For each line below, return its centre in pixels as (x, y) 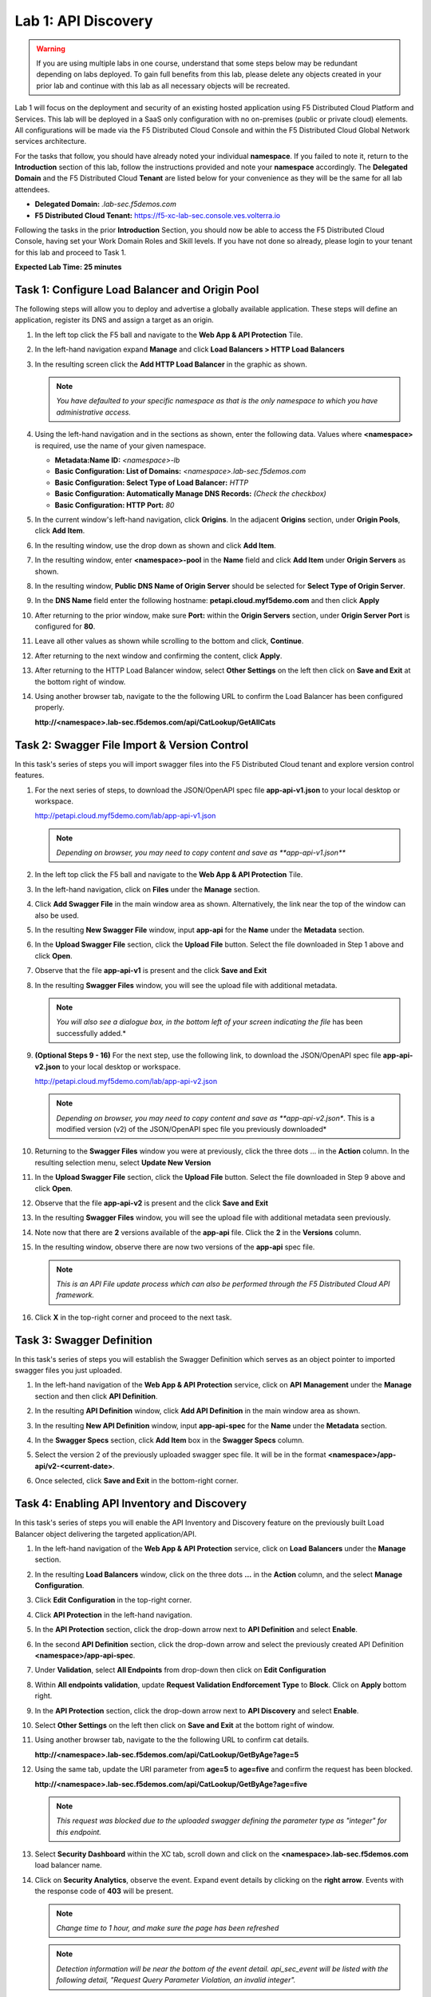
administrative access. (94, 412)
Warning (51, 49)
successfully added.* (91, 1033)
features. (30, 776)
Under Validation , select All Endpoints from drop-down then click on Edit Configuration (180, 1670)
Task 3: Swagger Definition (84, 1340)
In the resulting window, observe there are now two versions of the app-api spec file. (175, 1247)
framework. (75, 1295)
